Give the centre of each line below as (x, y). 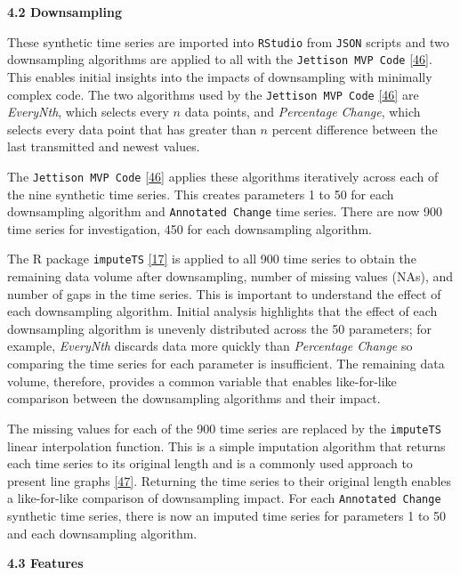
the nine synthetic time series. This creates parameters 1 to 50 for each (201, 194)
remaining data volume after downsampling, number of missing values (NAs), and (230, 276)
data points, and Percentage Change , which (303, 112)
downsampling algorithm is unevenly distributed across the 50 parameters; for (220, 328)
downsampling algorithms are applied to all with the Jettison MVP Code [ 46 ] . (220, 59)
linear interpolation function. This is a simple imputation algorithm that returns (226, 445)
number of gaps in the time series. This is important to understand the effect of (224, 293)
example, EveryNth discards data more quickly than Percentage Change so (210, 346)
